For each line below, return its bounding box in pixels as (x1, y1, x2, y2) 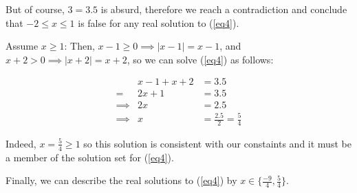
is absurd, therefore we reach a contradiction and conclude (100, 2, 347, 16)
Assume (6, 39, 39, 53)
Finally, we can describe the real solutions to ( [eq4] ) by (6, 173, 237, 187)
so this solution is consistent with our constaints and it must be (83, 136, 351, 150)
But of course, (6, 2, 65, 16)
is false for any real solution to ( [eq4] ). (78, 15, 239, 30)
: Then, (64, 39, 95, 53)
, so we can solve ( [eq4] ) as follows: (127, 52, 274, 66)
